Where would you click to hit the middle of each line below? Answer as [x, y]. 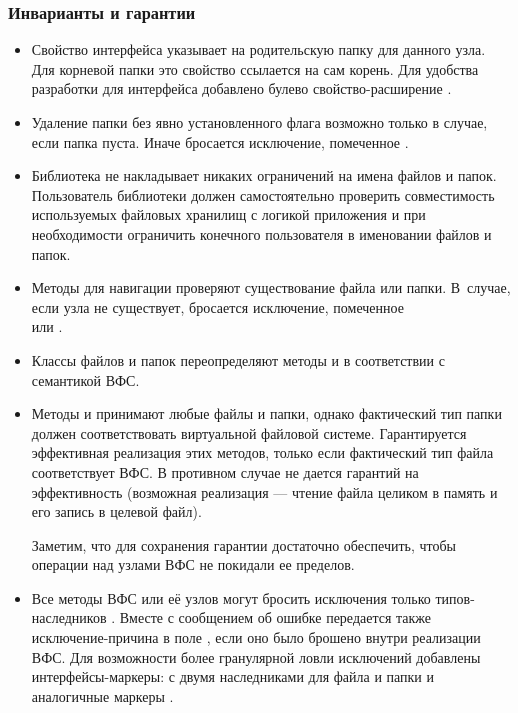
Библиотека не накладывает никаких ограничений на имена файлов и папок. [264, 175]
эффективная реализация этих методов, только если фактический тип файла [262, 452]
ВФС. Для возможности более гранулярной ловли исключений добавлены [256, 656]
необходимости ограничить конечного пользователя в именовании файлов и [261, 233]
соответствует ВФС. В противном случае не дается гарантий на [225, 471]
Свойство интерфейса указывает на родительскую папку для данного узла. [258, 49]
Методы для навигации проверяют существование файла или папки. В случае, [271, 287]
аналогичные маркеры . [102, 695]
